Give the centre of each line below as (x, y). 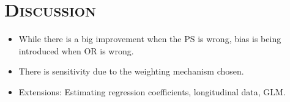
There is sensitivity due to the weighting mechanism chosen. (131, 71)
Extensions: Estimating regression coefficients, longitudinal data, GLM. (152, 91)
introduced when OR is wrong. (76, 50)
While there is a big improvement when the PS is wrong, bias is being (150, 39)
